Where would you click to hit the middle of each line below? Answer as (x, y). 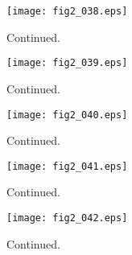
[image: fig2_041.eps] (67, 166)
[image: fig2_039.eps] (67, 63)
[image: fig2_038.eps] (67, 11)
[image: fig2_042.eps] (67, 218)
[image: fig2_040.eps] (67, 115)
